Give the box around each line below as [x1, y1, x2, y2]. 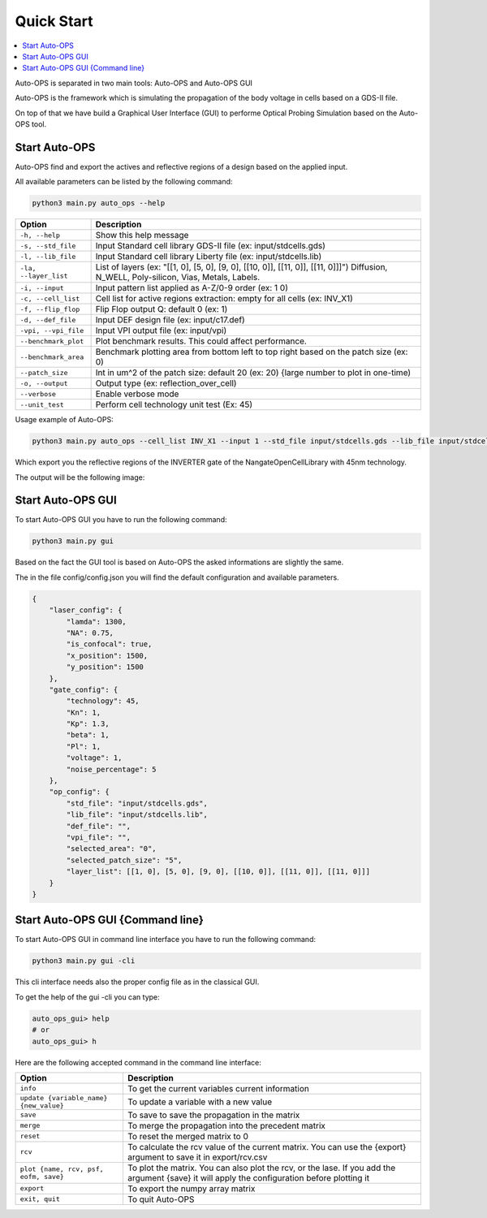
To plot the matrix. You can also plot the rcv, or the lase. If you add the [127, 1162, 396, 1173]
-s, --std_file [19, 241, 76, 250]
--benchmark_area [19, 352, 84, 361]
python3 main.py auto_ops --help [32, 199, 166, 208]
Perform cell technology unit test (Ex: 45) [95, 399, 253, 410]
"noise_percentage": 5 [66, 764, 157, 774]
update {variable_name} [19, 1093, 108, 1102]
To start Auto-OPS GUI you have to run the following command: [15, 515, 227, 525]
